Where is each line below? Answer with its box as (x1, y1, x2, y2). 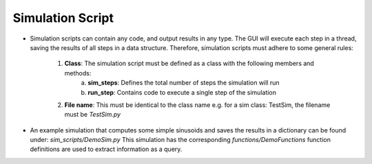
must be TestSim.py (64, 110, 121, 119)
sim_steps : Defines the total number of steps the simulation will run (87, 79, 280, 87)
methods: (64, 69, 92, 77)
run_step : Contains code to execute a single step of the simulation (87, 88, 277, 96)
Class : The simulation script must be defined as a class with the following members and (64, 59, 315, 68)
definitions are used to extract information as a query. (30, 145, 183, 154)
